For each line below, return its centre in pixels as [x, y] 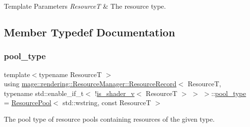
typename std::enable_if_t [44, 93]
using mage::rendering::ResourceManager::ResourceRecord [90, 84]
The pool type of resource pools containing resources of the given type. [109, 119]
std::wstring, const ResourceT [107, 103]
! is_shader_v [115, 93]
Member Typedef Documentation [90, 32]
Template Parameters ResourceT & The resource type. [85, 6]
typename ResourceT [70, 74]
